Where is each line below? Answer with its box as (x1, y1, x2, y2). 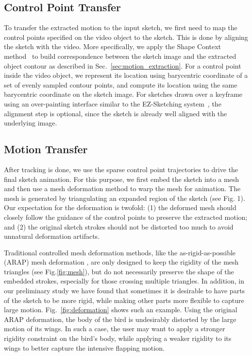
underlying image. (4, 118, 57, 128)
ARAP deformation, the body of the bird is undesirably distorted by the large (4, 314, 236, 324)
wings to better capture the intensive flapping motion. (4, 342, 165, 353)
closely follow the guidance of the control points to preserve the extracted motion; (4, 212, 248, 222)
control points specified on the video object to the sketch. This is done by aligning (4, 32, 248, 42)
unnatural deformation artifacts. (4, 231, 100, 241)
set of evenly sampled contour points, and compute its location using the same (4, 79, 237, 89)
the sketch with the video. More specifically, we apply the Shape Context (4, 41, 221, 52)
